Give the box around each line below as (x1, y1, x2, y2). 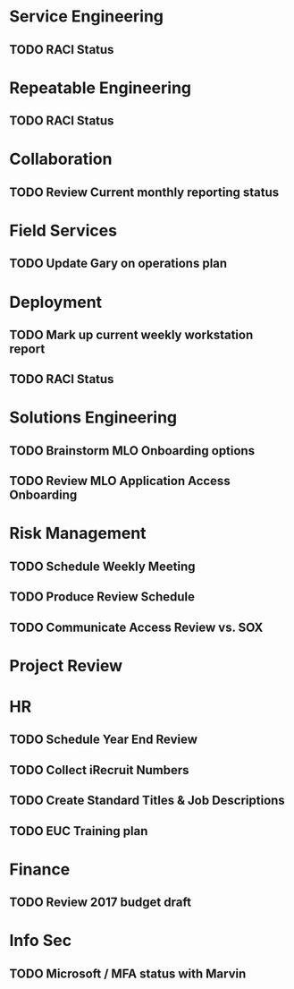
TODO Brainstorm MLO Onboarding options (9, 443, 256, 458)
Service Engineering (9, 6, 164, 27)
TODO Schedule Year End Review (9, 732, 198, 747)
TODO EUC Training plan (9, 823, 148, 839)
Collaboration (9, 149, 113, 169)
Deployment (9, 292, 103, 312)
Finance (9, 859, 71, 879)
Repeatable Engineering (9, 78, 192, 98)
